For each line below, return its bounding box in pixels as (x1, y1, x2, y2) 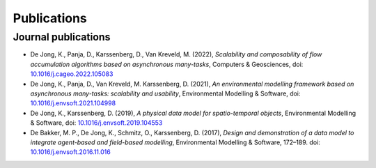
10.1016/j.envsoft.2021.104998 (30, 99, 116, 107)
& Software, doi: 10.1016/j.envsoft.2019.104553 (30, 119, 163, 127)
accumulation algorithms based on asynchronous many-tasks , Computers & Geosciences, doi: (30, 60, 304, 68)
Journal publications (13, 31, 111, 43)
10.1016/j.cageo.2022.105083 (30, 70, 113, 78)
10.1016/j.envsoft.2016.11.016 (30, 148, 111, 156)
